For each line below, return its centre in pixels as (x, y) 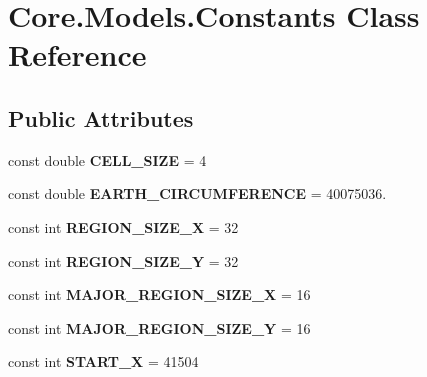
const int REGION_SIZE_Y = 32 (123, 260)
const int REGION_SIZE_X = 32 (123, 226)
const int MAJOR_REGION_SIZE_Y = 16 (159, 327)
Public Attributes (101, 117)
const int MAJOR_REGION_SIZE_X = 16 (159, 294)
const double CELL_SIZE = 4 (107, 159)
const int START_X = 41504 (103, 361)
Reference (77, 54)
